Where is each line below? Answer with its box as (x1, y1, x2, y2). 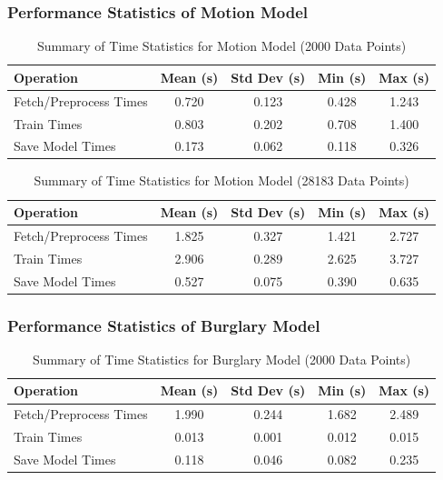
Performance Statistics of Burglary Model (7, 314, 320, 336)
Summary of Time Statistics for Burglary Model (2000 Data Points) (32, 349, 411, 368)
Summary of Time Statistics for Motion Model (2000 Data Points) (36, 36, 407, 55)
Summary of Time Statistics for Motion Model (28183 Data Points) (34, 171, 409, 190)
